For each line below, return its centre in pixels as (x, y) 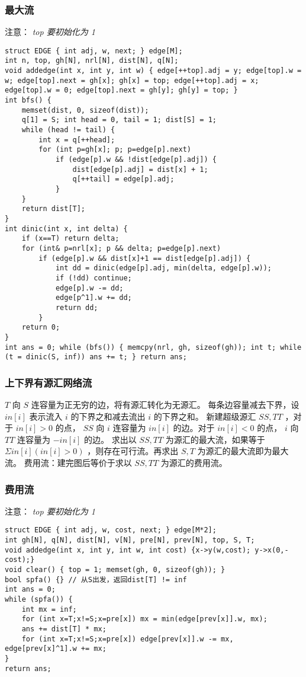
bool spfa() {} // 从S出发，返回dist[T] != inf (96, 579)
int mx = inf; (49, 609)
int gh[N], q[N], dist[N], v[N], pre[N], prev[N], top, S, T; (130, 540)
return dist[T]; (54, 209)
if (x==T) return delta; (70, 239)
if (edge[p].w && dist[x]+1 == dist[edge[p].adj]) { (145, 258)
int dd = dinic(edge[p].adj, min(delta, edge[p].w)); (164, 268)
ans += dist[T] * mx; (64, 629)
